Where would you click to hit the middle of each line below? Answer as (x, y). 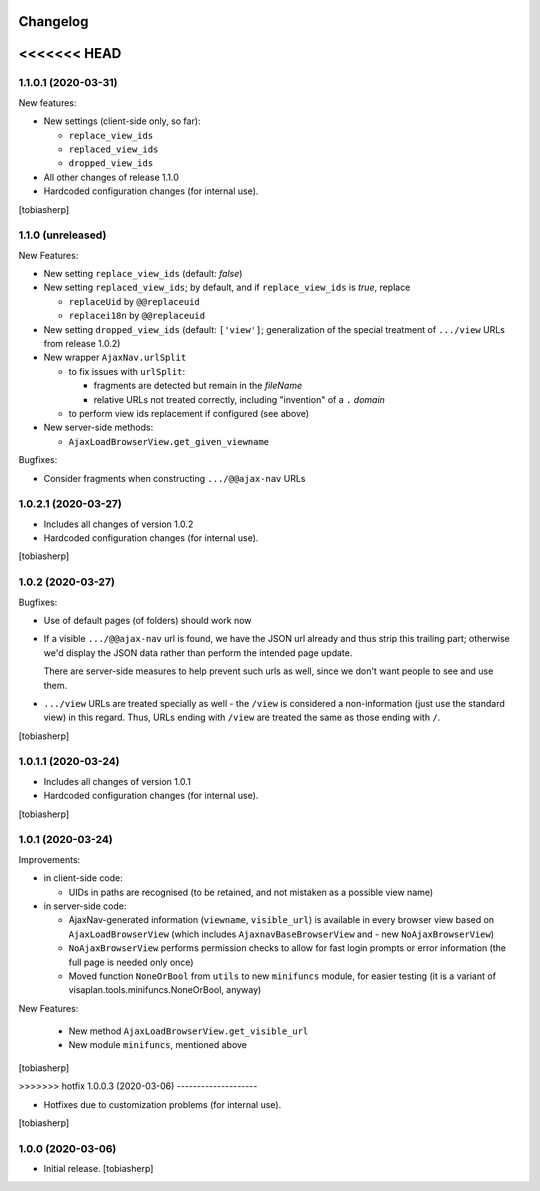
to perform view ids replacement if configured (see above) (189, 413)
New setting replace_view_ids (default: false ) (143, 274)
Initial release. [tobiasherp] (98, 1169)
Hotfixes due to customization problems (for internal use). (162, 1104)
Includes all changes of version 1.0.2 (118, 524)
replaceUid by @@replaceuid (134, 301)
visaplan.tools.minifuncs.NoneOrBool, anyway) (165, 990)
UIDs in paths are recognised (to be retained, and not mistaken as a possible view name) (251, 892)
